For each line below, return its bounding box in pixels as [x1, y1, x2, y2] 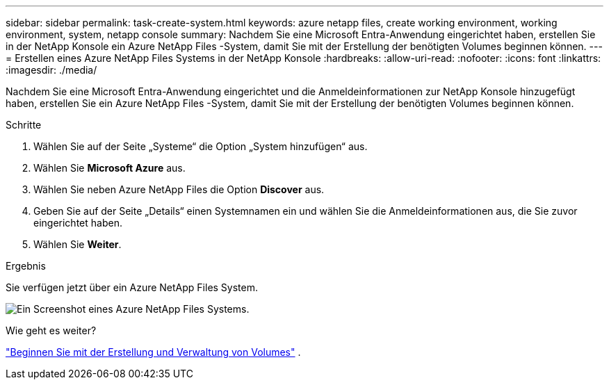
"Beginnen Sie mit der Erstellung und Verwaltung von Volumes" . [6, 346, 301, 358]
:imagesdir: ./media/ [6, 64, 97, 76]
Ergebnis [6, 260, 46, 272]
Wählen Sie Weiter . [33, 238, 122, 250]
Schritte [6, 119, 42, 131]
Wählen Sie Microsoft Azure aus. [33, 162, 186, 174]
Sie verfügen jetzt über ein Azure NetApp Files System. [6, 281, 259, 293]
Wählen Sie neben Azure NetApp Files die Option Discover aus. [33, 183, 325, 195]
